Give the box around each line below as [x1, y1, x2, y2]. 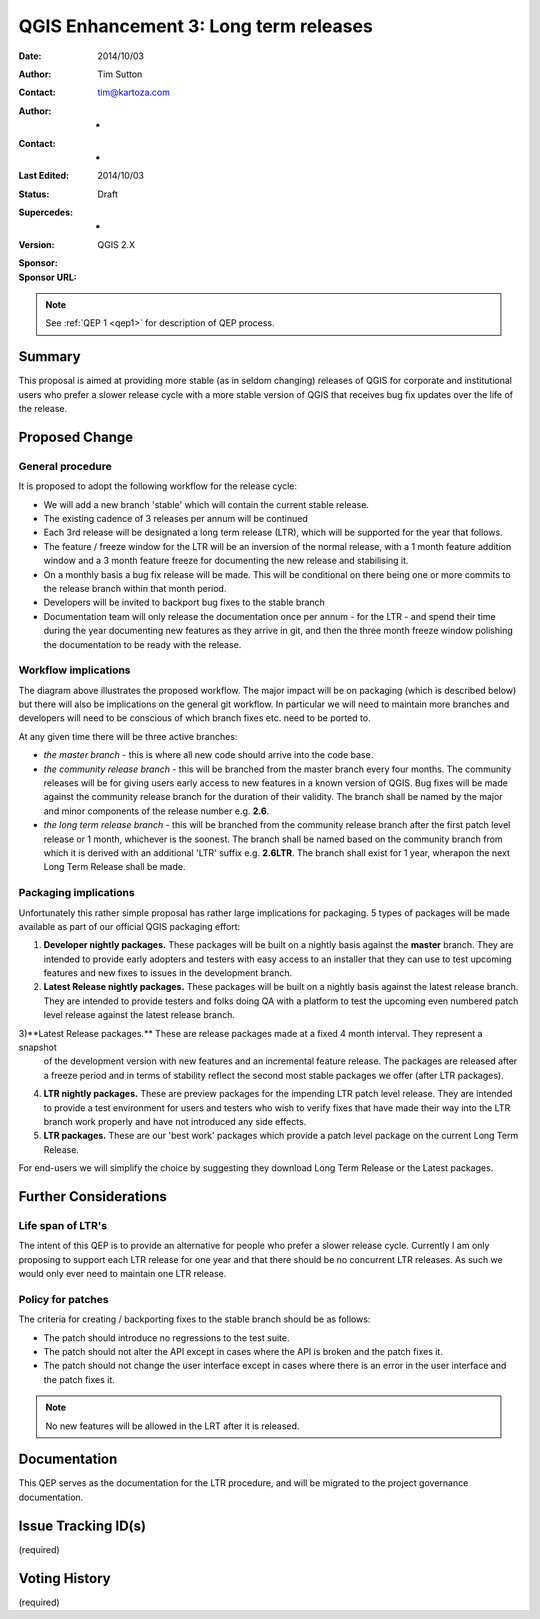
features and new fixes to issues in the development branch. [43, 967, 293, 979]
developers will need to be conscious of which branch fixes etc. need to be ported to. [18, 712, 371, 724]
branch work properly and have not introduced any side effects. [43, 1115, 307, 1127]
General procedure [18, 459, 112, 473]
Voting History [18, 1570, 111, 1587]
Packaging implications [18, 886, 135, 900]
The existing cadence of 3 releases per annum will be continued [43, 513, 309, 525]
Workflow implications [18, 663, 131, 677]
